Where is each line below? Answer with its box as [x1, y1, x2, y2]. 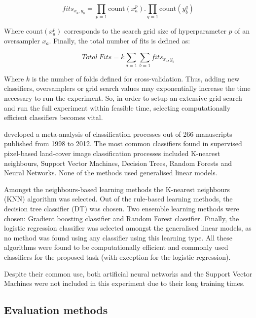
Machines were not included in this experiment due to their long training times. [4, 278, 245, 288]
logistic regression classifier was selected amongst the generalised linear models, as [4, 223, 252, 233]
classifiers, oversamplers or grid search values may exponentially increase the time [4, 83, 251, 93]
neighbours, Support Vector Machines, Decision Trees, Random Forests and [4, 158, 232, 168]
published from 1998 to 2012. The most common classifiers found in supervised [4, 138, 242, 149]
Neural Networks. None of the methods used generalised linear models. [4, 167, 218, 178]
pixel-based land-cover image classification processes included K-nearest [4, 148, 220, 158]
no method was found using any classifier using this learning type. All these [4, 232, 233, 242]
